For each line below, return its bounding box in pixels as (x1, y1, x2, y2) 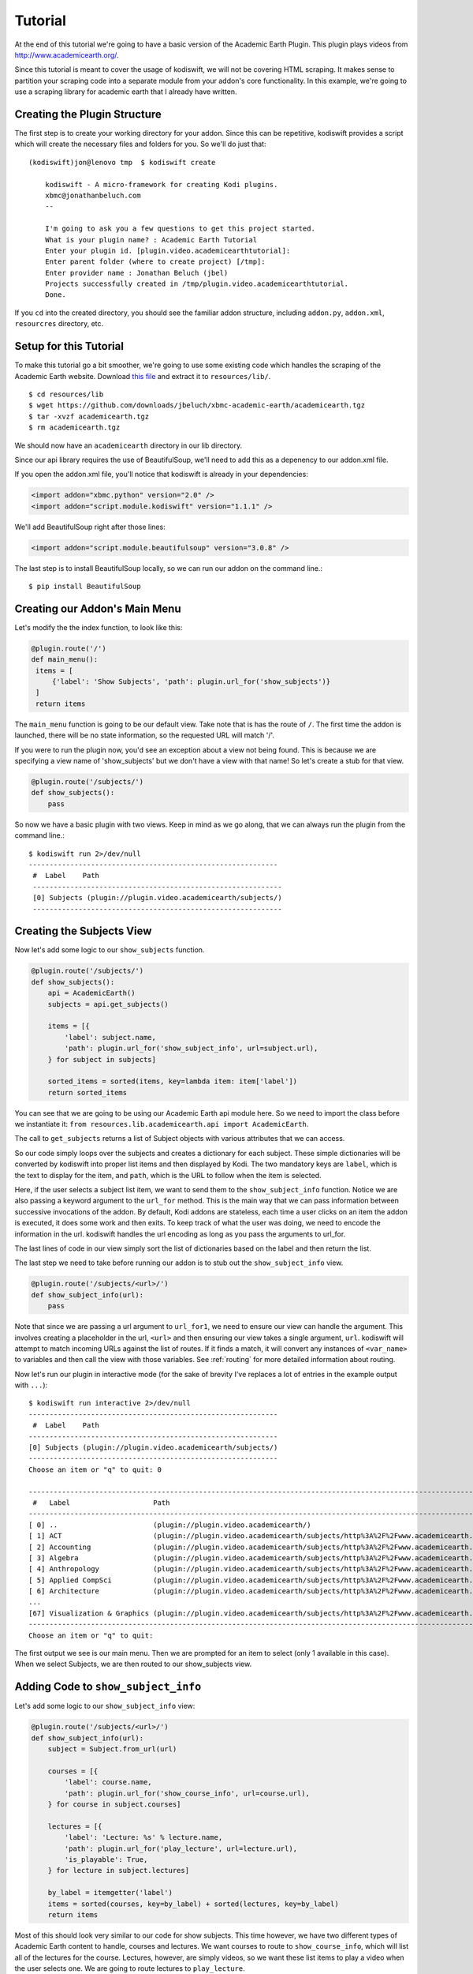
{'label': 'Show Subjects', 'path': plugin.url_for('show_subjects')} (51, 677, 331, 686)
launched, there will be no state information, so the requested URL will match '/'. (14, 730, 275, 740)
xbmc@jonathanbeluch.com (44, 190, 141, 200)
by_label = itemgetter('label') (47, 1888, 173, 1897)
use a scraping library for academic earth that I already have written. (14, 87, 237, 96)
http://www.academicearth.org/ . (14, 50, 119, 59)
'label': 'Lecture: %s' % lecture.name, (64, 1833, 223, 1842)
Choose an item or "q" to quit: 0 (28, 1465, 162, 1474)
